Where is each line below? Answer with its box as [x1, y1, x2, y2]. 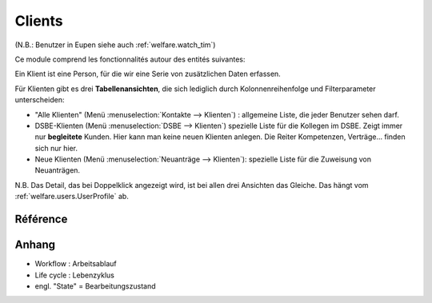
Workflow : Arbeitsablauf [34, 259, 117, 269]
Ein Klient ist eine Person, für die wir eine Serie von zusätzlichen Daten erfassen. [14, 69, 282, 79]
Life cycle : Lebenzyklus [34, 270, 115, 280]
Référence [14, 213, 68, 226]
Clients [14, 12, 63, 30]
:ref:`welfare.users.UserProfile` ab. [14, 192, 130, 201]
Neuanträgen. [34, 165, 80, 175]
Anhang [14, 238, 56, 252]
